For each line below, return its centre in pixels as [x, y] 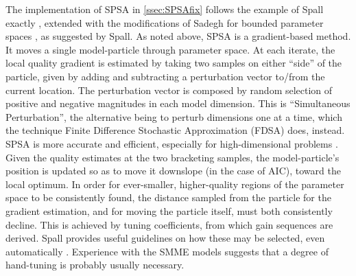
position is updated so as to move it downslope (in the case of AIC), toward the [173, 171]
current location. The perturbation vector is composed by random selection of [169, 90]
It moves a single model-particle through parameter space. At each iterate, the [170, 49]
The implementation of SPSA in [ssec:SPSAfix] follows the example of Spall [165, 9]
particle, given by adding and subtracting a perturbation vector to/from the [165, 76]
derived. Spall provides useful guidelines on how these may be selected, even [165, 238]
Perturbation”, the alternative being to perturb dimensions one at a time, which [174, 116]
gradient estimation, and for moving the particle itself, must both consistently [169, 210]
